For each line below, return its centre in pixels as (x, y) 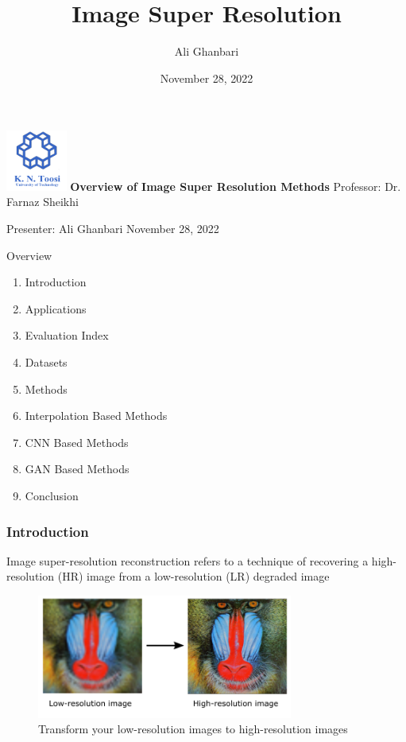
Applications (56, 308)
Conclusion (52, 496)
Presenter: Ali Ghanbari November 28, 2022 (113, 229)
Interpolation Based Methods (96, 416)
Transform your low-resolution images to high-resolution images (193, 729)
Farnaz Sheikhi (43, 202)
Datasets (46, 362)
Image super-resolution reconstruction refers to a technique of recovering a (188, 560)
